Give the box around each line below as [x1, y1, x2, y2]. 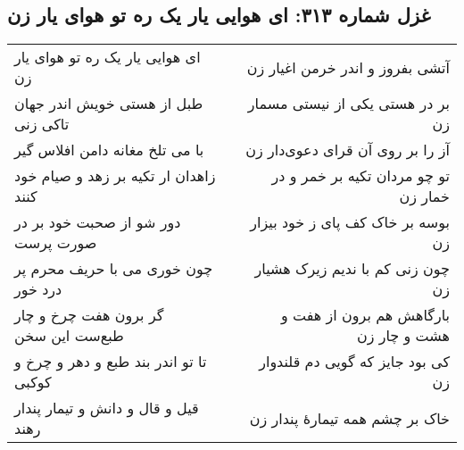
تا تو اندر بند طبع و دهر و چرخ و [14, 351, 207, 372]
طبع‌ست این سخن [14, 325, 124, 346]
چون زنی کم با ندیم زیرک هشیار [254, 258, 450, 279]
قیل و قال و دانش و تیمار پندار [14, 397, 199, 419]
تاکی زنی [14, 113, 70, 135]
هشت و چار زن [356, 325, 450, 346]
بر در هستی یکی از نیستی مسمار [247, 93, 450, 114]
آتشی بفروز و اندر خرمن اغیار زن [246, 56, 450, 78]
